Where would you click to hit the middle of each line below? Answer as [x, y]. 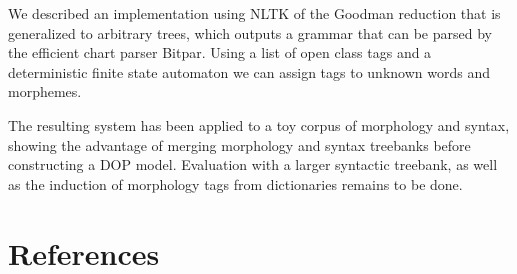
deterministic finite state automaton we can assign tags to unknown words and [249, 71]
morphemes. [45, 91]
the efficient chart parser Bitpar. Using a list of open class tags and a [220, 52]
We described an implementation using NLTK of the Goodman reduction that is [254, 13]
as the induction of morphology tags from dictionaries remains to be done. [235, 183]
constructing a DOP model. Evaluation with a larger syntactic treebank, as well [253, 164]
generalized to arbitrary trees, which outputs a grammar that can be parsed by [250, 32]
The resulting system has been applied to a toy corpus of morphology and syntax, [259, 124]
